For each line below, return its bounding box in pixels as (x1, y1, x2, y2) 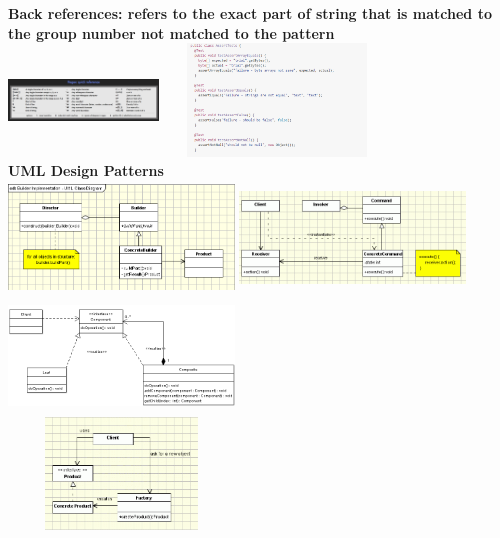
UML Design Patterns (8, 160, 164, 181)
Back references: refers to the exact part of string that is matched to (8, 3, 492, 23)
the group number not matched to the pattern (8, 22, 335, 43)
